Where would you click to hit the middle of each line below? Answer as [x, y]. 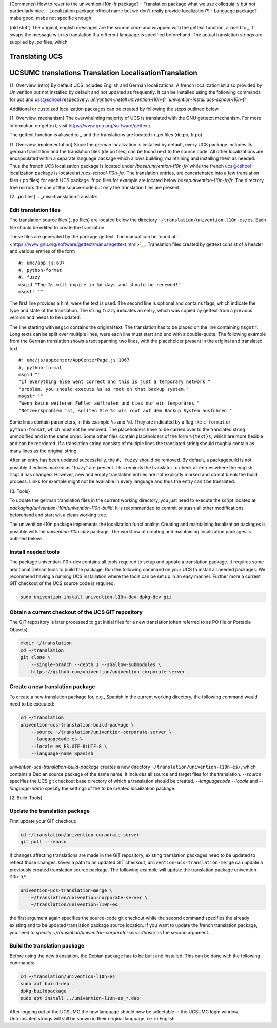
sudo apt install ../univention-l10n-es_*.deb [80, 998]
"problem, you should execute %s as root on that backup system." [104, 389]
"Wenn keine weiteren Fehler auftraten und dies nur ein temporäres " [109, 403]
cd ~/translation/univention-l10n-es [68, 976]
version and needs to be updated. [45, 317]
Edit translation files [35, 210]
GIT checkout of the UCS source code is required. [62, 583]
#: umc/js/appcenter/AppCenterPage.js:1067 [74, 360]
